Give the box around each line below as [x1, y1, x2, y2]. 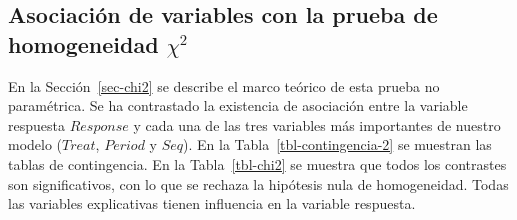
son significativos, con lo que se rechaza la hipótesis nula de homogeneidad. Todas [8, 173, 509, 194]
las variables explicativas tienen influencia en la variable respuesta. [8, 193, 416, 214]
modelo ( [8, 134, 63, 155]
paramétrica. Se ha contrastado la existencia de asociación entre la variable [8, 95, 468, 116]
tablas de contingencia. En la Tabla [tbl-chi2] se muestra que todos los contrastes [8, 153, 507, 174]
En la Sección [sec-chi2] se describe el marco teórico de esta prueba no [8, 75, 440, 96]
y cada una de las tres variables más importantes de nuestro [133, 114, 501, 135]
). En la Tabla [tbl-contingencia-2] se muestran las [183, 134, 492, 155]
